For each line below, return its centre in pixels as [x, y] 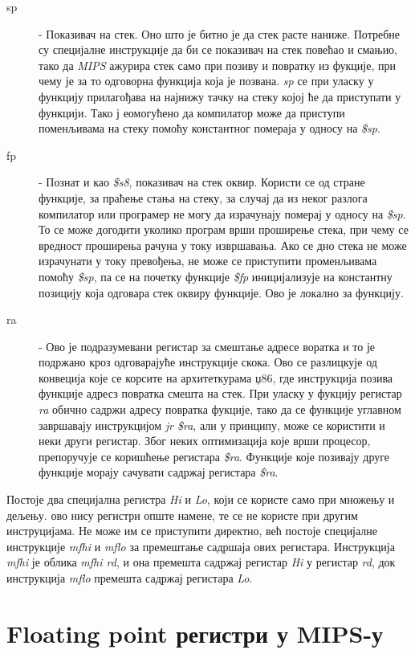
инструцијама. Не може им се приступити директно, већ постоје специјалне [192, 531]
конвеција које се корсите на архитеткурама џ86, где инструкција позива [216, 377]
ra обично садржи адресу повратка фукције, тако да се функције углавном [220, 409]
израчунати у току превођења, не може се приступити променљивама [208, 261]
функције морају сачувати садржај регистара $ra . [159, 472]
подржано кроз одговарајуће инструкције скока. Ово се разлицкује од [208, 362]
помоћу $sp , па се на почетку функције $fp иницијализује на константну [216, 276]
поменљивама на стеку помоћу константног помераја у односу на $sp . [210, 128]
